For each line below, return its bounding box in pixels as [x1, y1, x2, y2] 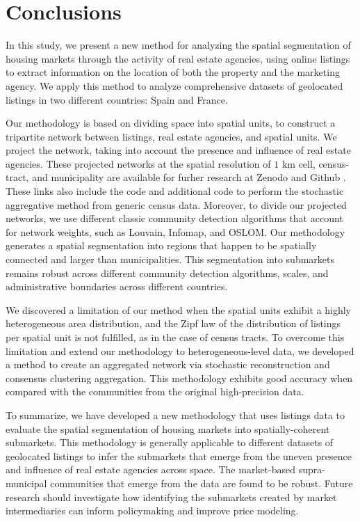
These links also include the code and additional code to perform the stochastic [6, 184, 344, 198]
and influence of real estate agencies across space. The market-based [6, 462, 296, 477]
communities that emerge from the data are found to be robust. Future [50, 475, 353, 490]
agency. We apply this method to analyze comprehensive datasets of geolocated [6, 78, 343, 93]
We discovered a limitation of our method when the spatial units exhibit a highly [6, 302, 351, 317]
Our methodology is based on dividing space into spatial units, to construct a [6, 116, 336, 130]
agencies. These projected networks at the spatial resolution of [6, 156, 271, 171]
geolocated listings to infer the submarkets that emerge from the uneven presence [6, 448, 352, 463]
